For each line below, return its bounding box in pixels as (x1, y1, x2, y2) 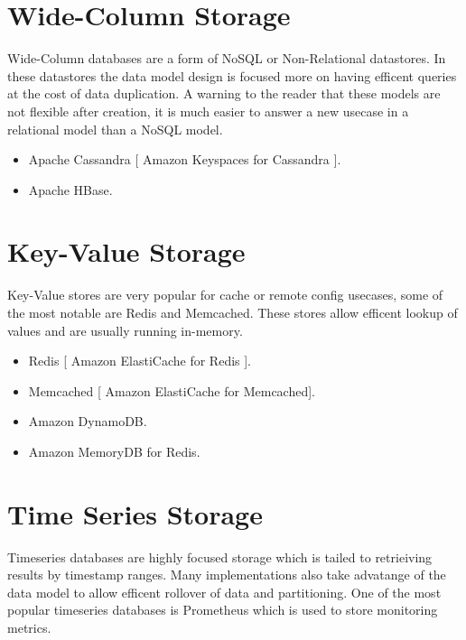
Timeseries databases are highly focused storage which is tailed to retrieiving (7, 547, 433, 566)
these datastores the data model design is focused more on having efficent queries (7, 66, 457, 85)
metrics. (7, 618, 51, 637)
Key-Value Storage (7, 233, 246, 270)
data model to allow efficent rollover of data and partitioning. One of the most (7, 582, 442, 601)
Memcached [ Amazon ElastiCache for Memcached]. (28, 381, 316, 400)
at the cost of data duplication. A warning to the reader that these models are (7, 84, 441, 103)
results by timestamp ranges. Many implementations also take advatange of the (7, 565, 446, 584)
